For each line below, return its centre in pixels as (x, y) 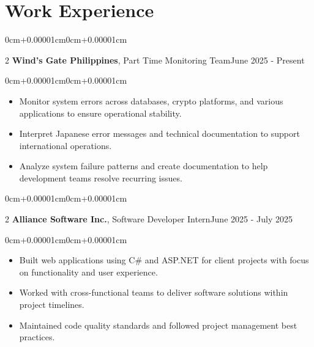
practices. (37, 337)
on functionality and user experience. (88, 272)
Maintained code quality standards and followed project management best (158, 325)
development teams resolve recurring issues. (101, 177)
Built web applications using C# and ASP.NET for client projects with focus (164, 260)
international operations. (65, 145)
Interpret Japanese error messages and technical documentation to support (159, 133)
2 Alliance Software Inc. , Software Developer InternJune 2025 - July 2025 (149, 219)
